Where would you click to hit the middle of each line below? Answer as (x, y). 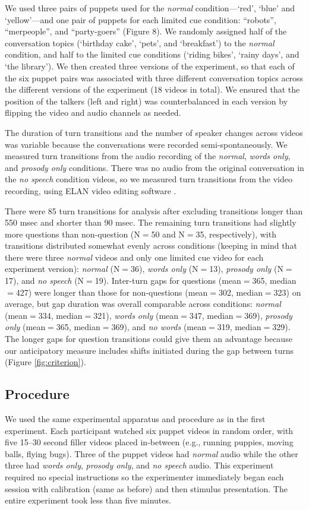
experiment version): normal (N (62, 269)
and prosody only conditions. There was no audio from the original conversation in (154, 167)
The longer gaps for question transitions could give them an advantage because (149, 339)
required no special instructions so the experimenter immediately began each (144, 476)
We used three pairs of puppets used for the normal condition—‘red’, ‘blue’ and (150, 8)
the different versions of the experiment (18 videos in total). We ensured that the (152, 89)
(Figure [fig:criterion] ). (45, 362)
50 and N (168, 234)
